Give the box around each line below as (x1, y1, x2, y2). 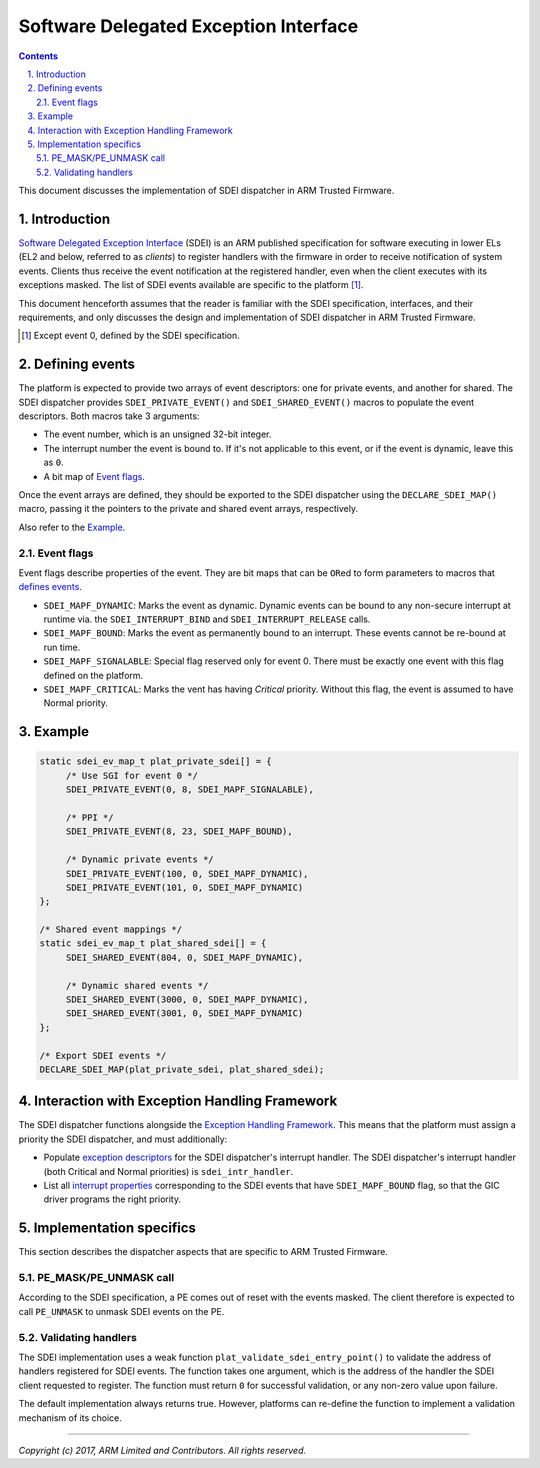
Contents (18, 50, 59, 62)
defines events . (18, 581, 82, 593)
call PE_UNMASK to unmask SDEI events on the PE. (18, 1305, 225, 1317)
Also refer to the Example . (18, 521, 126, 533)
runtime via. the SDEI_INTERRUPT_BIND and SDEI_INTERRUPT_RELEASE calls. (43, 613, 371, 625)
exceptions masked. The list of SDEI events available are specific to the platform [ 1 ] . (18, 279, 364, 291)
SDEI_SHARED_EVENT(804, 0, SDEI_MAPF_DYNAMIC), (65, 951, 304, 963)
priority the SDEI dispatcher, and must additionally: (18, 1133, 228, 1145)
